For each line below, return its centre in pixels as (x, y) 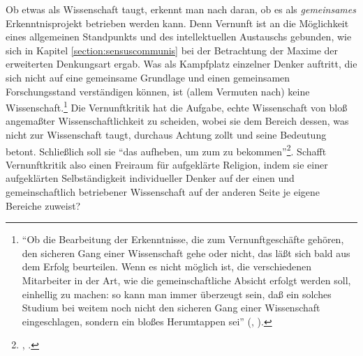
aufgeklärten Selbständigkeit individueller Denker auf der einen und (150, 178)
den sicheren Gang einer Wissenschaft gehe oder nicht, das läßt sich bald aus (186, 253)
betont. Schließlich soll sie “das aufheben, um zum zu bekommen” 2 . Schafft (166, 150)
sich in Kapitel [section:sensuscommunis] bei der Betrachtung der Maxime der (172, 50)
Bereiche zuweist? (43, 205)
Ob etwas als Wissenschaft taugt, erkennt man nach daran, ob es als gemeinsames (181, 9)
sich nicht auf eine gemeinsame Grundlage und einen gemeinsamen (148, 77)
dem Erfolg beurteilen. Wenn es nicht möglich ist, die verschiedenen (167, 266)
